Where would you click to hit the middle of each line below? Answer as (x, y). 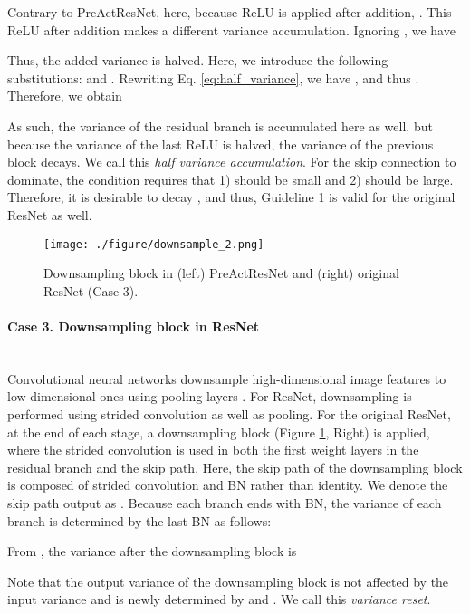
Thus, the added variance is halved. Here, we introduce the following (198, 60)
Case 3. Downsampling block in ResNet (134, 326)
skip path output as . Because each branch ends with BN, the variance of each (225, 502)
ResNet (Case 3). (91, 290)
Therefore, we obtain (65, 96)
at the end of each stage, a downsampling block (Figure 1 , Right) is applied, (219, 432)
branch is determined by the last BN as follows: (139, 520)
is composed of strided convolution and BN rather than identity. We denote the (228, 485)
